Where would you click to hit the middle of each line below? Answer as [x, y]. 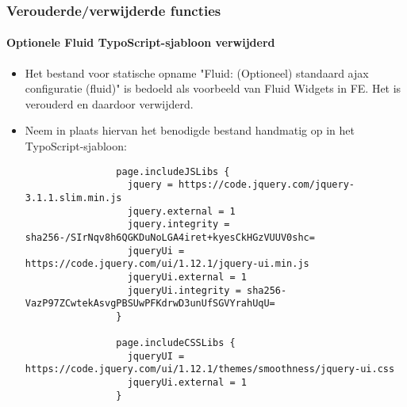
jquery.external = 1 [181, 211]
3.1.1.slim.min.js [73, 198]
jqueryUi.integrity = [184, 290]
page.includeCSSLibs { [176, 343]
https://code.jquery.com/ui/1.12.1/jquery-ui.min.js [167, 264]
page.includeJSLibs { [173, 171]
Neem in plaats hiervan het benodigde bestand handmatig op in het [190, 130]
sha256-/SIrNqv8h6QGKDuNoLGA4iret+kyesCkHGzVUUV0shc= [170, 237]
